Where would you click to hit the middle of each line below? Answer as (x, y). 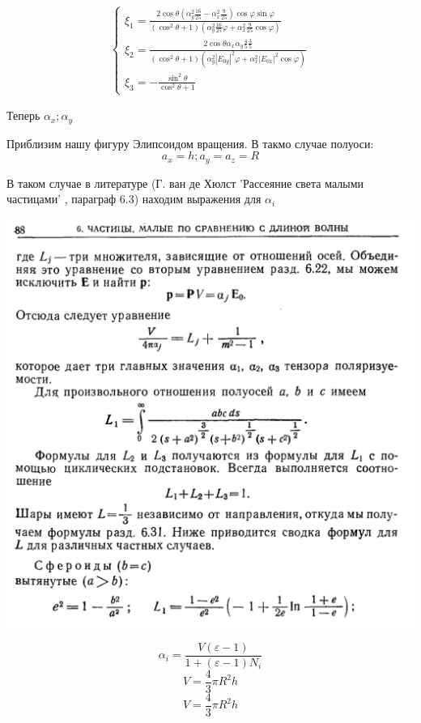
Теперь (23, 115)
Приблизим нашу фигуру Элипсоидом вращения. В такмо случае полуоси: (190, 143)
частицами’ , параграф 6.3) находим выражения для (134, 199)
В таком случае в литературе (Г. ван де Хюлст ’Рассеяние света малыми (185, 183)
